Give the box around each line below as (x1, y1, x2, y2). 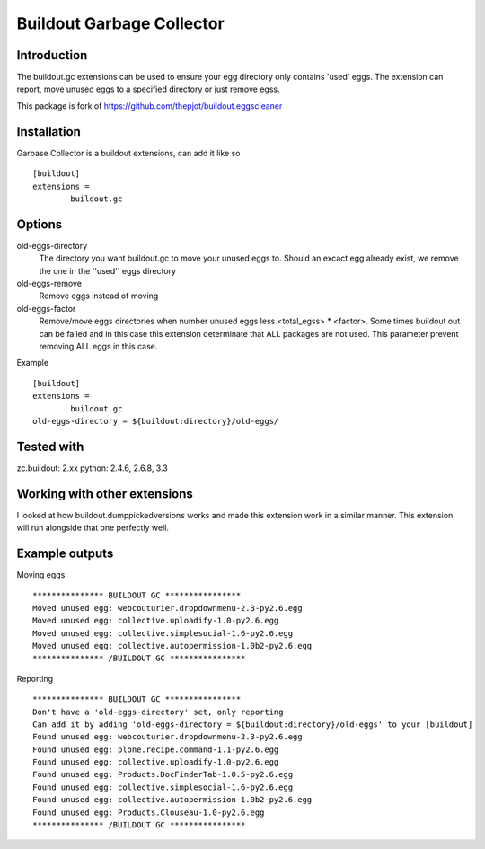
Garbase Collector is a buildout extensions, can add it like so (16, 147, 241, 158)
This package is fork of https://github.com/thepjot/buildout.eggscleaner (16, 100, 283, 111)
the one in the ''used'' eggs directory (39, 265, 177, 276)
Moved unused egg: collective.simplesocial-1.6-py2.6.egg (32, 628, 294, 638)
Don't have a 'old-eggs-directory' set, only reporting (32, 706, 284, 717)
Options (16, 217, 63, 232)
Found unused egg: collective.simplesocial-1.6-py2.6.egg (32, 782, 294, 792)
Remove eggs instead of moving (39, 290, 159, 301)
